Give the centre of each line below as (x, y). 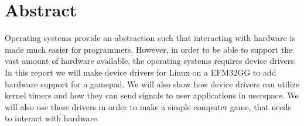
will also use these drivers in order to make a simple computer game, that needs (148, 106)
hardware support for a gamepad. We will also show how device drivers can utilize (152, 84)
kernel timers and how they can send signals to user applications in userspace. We (152, 95)
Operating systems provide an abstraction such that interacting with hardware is (150, 38)
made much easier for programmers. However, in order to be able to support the (149, 49)
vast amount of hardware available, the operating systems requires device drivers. (151, 61)
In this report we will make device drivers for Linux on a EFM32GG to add (141, 72)
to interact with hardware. (52, 118)
